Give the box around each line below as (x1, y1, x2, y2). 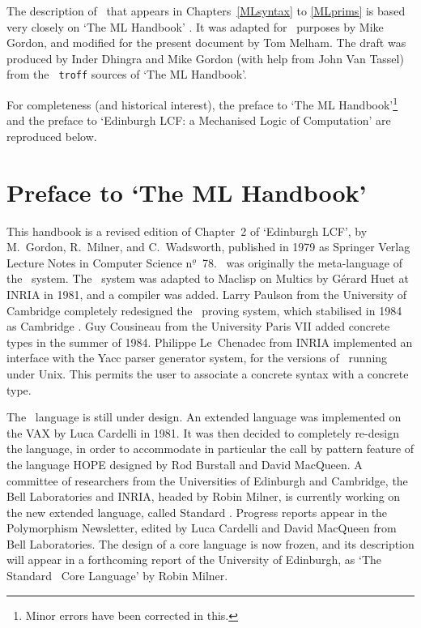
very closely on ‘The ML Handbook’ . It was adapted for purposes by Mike (6, 18, 384, 35)
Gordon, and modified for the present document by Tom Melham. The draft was (6, 34, 406, 51)
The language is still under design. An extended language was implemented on (6, 408, 402, 425)
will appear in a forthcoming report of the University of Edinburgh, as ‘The (6, 551, 382, 568)
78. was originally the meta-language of (202, 254, 402, 271)
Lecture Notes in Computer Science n (6, 254, 193, 271)
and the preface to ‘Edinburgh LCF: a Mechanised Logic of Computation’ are (6, 112, 391, 129)
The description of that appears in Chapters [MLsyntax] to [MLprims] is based (6, 2, 406, 19)
